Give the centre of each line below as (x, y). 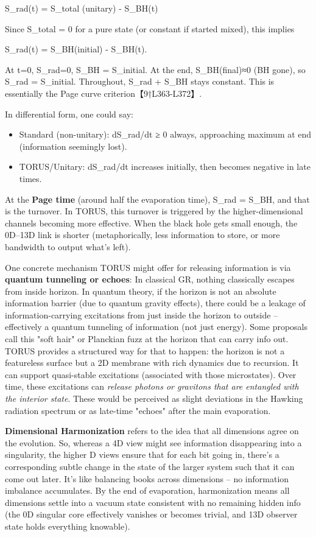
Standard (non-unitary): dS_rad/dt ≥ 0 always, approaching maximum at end (165, 134)
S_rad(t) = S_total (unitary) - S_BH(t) (82, 8)
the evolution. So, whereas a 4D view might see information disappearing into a (153, 442)
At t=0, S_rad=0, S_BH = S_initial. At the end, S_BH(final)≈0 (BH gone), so (155, 69)
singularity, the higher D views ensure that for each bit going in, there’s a (142, 455)
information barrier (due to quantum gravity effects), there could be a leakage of (155, 303)
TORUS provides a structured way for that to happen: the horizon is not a (145, 350)
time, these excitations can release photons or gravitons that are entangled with (152, 386)
